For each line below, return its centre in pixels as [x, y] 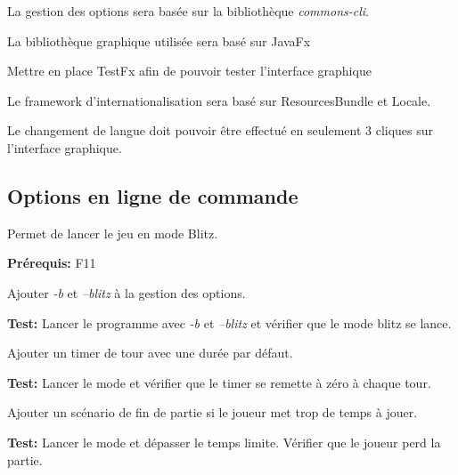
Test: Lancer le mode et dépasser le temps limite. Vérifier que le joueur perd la [224, 442]
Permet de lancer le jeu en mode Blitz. [113, 233]
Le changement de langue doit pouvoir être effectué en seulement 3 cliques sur [221, 130]
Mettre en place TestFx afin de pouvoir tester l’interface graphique [189, 71]
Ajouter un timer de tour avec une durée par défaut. [150, 353]
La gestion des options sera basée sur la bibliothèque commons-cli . [188, 11]
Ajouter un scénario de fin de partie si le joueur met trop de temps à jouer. [213, 412]
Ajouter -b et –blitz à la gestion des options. [127, 292]
